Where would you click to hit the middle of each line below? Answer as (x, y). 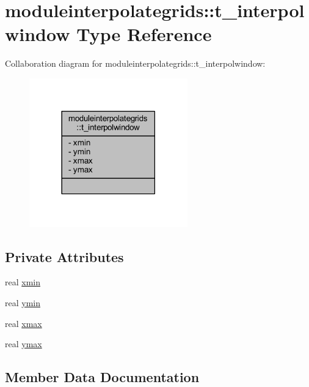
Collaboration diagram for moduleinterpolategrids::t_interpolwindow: (135, 63)
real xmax (24, 323)
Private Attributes (64, 256)
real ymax (24, 344)
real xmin (23, 282)
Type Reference (144, 34)
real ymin (23, 302)
